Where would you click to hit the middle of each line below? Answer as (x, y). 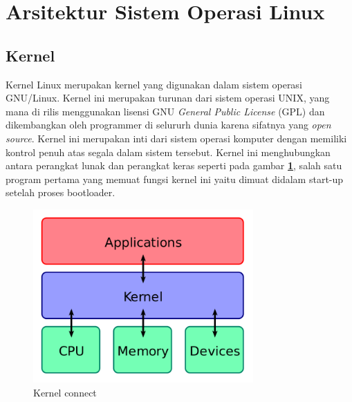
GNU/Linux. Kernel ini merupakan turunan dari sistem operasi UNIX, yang (168, 98)
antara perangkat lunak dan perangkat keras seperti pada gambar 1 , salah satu (174, 165)
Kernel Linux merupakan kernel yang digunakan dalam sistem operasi (154, 84)
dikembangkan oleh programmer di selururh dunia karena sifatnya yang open (168, 125)
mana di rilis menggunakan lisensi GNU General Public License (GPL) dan (165, 111)
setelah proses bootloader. (61, 192)
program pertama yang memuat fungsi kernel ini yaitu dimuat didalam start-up (175, 179)
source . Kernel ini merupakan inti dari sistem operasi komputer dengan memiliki (176, 138)
